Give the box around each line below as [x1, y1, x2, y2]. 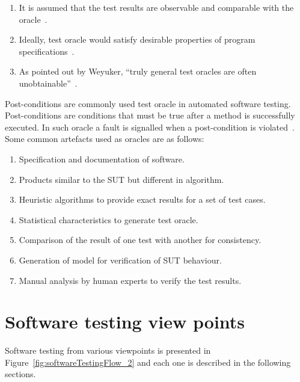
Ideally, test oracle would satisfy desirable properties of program [19, 33, 256, 46]
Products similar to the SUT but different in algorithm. [19, 173, 224, 185]
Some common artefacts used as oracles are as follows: [5, 132, 204, 145]
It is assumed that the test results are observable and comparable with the [19, 1, 294, 13]
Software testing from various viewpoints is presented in [5, 344, 211, 357]
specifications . [19, 45, 75, 57]
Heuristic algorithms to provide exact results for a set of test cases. [19, 193, 266, 206]
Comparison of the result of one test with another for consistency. [19, 233, 262, 246]
